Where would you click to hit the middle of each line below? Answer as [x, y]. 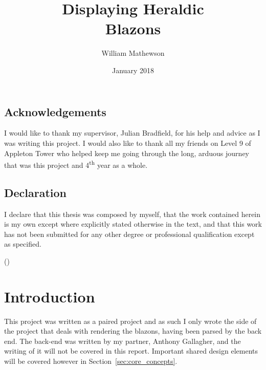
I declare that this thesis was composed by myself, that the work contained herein [132, 214]
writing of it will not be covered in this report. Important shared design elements [131, 351]
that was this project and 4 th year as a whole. [76, 164]
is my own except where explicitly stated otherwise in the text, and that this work [133, 224]
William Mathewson [133, 53]
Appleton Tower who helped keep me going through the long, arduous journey [127, 153]
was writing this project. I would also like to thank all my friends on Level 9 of [128, 143]
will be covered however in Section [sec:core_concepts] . [91, 361]
